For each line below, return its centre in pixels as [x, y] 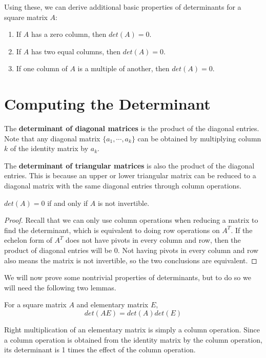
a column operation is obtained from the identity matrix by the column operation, [133, 339]
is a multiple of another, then [124, 68]
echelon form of [28, 240]
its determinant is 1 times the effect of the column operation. [100, 350]
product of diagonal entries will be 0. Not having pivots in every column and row [131, 250]
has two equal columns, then [76, 51]
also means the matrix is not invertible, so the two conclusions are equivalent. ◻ [131, 260]
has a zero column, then [69, 34]
